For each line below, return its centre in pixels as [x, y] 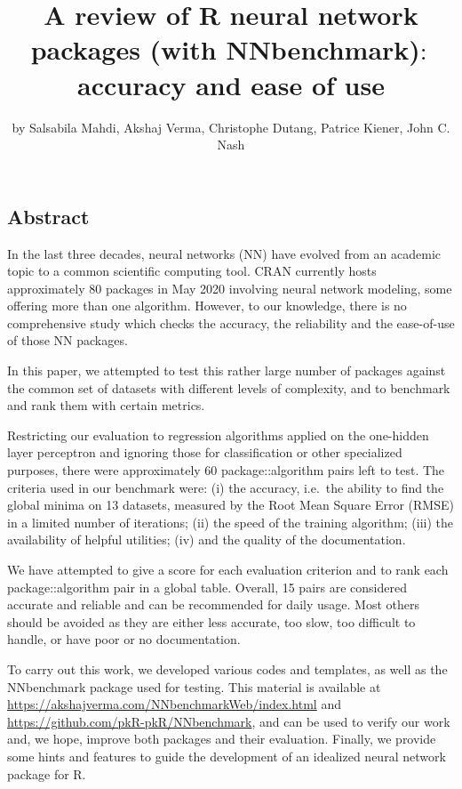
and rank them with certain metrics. [106, 405]
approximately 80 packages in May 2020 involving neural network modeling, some [230, 288]
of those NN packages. [68, 340]
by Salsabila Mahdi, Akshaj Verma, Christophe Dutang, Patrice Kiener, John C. [231, 127]
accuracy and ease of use [231, 84]
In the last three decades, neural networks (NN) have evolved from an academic [224, 253]
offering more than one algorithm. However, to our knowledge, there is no [207, 306]
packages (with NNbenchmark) [225, 49]
